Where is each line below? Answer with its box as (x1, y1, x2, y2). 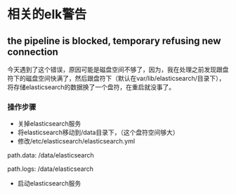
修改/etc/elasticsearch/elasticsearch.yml (17, 137, 136, 145)
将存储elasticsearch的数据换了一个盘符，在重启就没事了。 (7, 83, 176, 91)
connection (7, 46, 58, 58)
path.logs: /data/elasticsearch (7, 164, 93, 173)
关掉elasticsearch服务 (17, 119, 81, 128)
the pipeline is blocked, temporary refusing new (7, 34, 221, 46)
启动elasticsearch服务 (17, 179, 81, 188)
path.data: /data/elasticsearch (7, 151, 95, 160)
